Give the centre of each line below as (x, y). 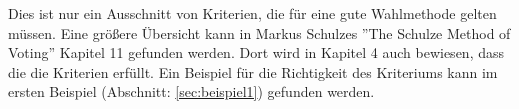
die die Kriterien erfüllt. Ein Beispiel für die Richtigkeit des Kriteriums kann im (253, 71)
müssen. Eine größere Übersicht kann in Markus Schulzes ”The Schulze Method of (259, 32)
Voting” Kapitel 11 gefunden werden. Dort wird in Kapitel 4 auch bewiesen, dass (256, 52)
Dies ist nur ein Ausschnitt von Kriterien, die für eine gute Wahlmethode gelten (252, 13)
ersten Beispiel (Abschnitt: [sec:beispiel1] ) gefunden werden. (191, 91)
